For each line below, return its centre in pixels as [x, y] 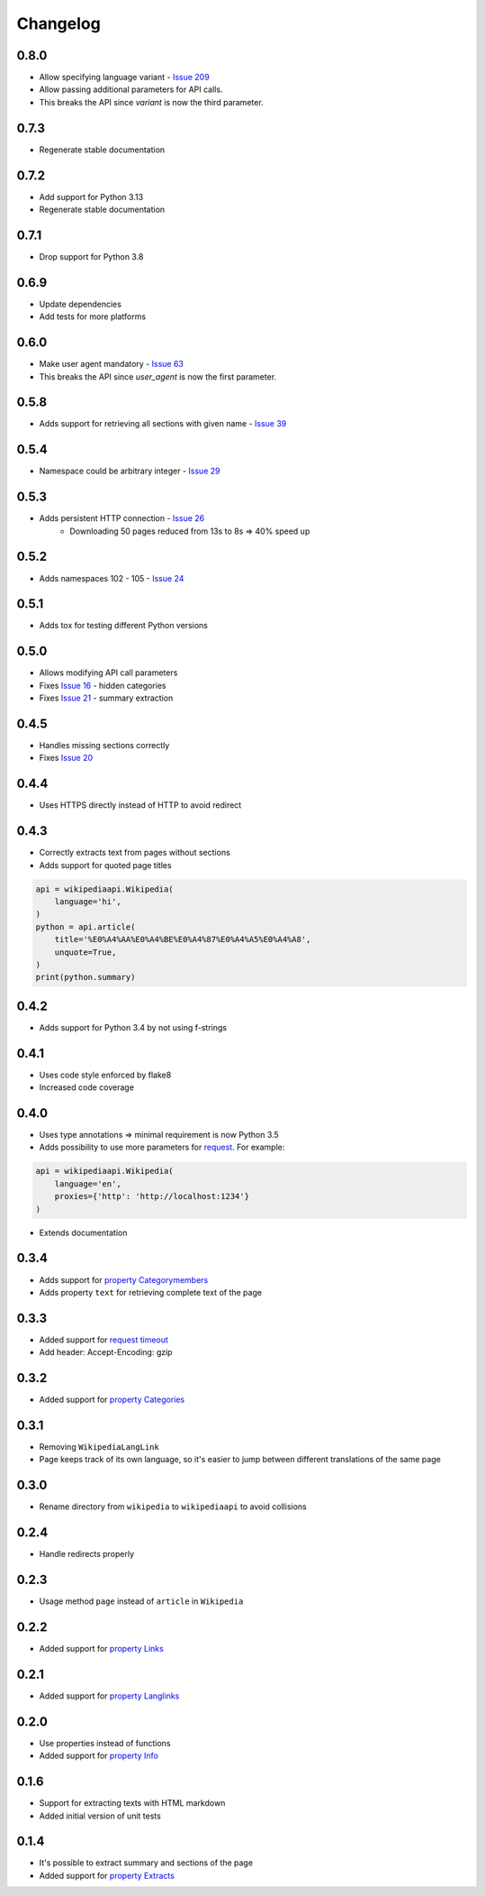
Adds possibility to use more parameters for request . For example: [162, 1147]
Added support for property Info [99, 1756]
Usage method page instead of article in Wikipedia [141, 1601]
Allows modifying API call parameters [108, 673]
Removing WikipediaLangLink [99, 1447]
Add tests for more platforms [93, 316]
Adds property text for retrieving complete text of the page [151, 1292]
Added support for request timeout [103, 1340]
